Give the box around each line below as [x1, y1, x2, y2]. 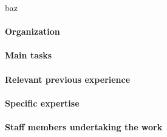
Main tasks [5, 49, 52, 61]
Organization [5, 25, 60, 38]
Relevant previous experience [5, 72, 131, 85]
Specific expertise [5, 96, 80, 109]
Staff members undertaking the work [5, 120, 163, 133]
